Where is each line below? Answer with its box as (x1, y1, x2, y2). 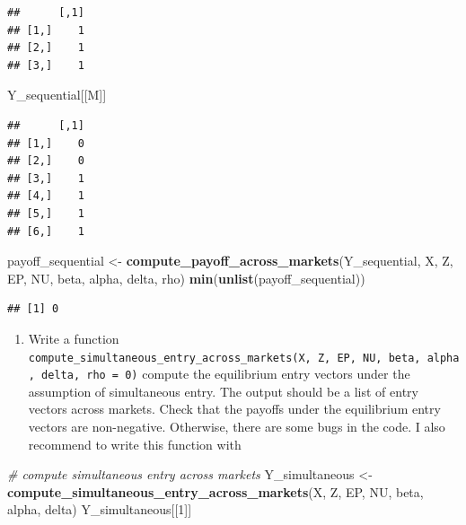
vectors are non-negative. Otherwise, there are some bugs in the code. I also (28, 417, 445, 435)
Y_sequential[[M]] (7, 85, 107, 104)
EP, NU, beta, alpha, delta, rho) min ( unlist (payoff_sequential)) (7, 268, 365, 287)
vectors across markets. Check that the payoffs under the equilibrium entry (28, 399, 441, 418)
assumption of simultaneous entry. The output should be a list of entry (28, 381, 418, 400)
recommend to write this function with (28, 434, 242, 453)
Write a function (28, 328, 119, 347)
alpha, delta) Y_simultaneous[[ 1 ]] (7, 500, 192, 519)
